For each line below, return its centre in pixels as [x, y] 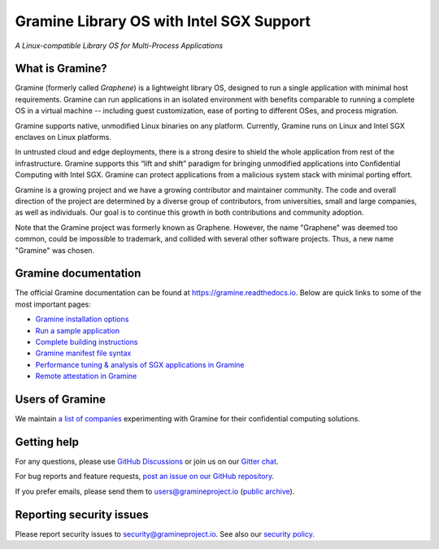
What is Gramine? [61, 69]
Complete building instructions [87, 342]
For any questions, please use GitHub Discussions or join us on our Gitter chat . [147, 461]
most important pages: [53, 304]
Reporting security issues [82, 514]
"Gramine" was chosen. [55, 250]
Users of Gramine [60, 399]
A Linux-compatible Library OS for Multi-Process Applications [119, 46]
